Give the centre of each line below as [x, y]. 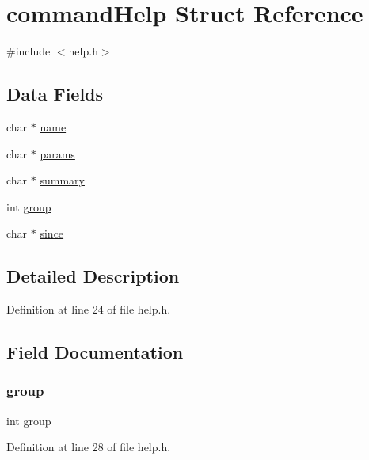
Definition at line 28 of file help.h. [89, 447]
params [57, 153]
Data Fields [55, 94]
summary [62, 180]
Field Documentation [95, 352]
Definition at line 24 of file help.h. [89, 309]
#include [29, 51]
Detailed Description [93, 276]
